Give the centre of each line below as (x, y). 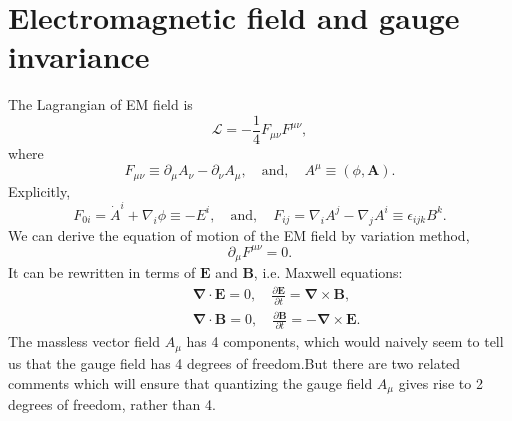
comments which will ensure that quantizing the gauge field (190, 382)
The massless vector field (84, 341)
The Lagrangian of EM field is (100, 104)
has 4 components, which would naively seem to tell (345, 341)
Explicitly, (39, 190)
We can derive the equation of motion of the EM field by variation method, (239, 234)
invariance (79, 56)
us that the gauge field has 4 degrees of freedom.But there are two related (234, 362)
